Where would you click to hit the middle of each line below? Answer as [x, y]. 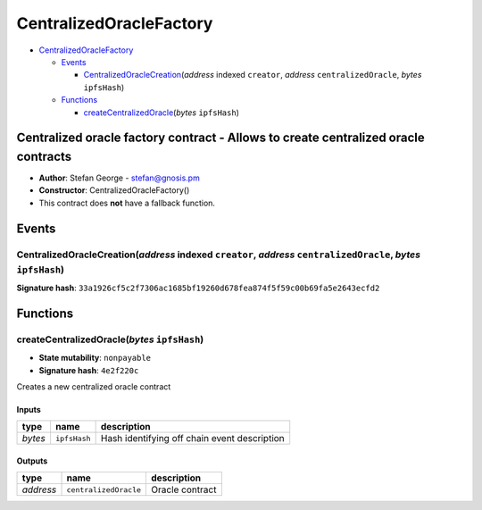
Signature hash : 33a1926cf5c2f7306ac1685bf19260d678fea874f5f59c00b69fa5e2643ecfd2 [198, 288]
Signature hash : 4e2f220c [89, 370]
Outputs [32, 461]
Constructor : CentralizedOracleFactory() [114, 190]
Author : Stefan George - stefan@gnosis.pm [119, 178]
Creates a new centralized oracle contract [94, 387]
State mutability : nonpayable [95, 358]
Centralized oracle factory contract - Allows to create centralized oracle [221, 138]
